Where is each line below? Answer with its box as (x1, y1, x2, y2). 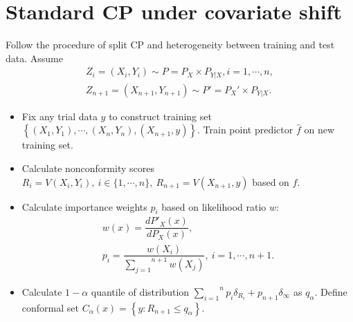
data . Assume (6, 50, 63, 65)
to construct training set (109, 108, 212, 123)
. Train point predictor (197, 122, 293, 137)
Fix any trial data (21, 108, 98, 123)
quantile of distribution (91, 284, 190, 299)
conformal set (21, 300, 79, 314)
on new (304, 122, 334, 137)
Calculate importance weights (21, 199, 147, 214)
